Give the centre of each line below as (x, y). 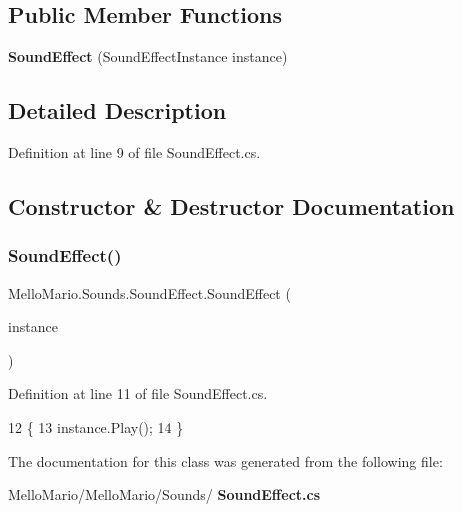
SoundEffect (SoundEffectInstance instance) (148, 56)
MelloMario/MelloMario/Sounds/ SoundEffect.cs (164, 494)
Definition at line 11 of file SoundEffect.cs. (138, 393)
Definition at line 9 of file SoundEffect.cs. (134, 152)
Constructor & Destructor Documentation (231, 205)
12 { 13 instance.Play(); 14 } (96, 426)
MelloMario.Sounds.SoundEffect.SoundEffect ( (149, 292)
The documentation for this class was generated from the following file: (225, 460)
